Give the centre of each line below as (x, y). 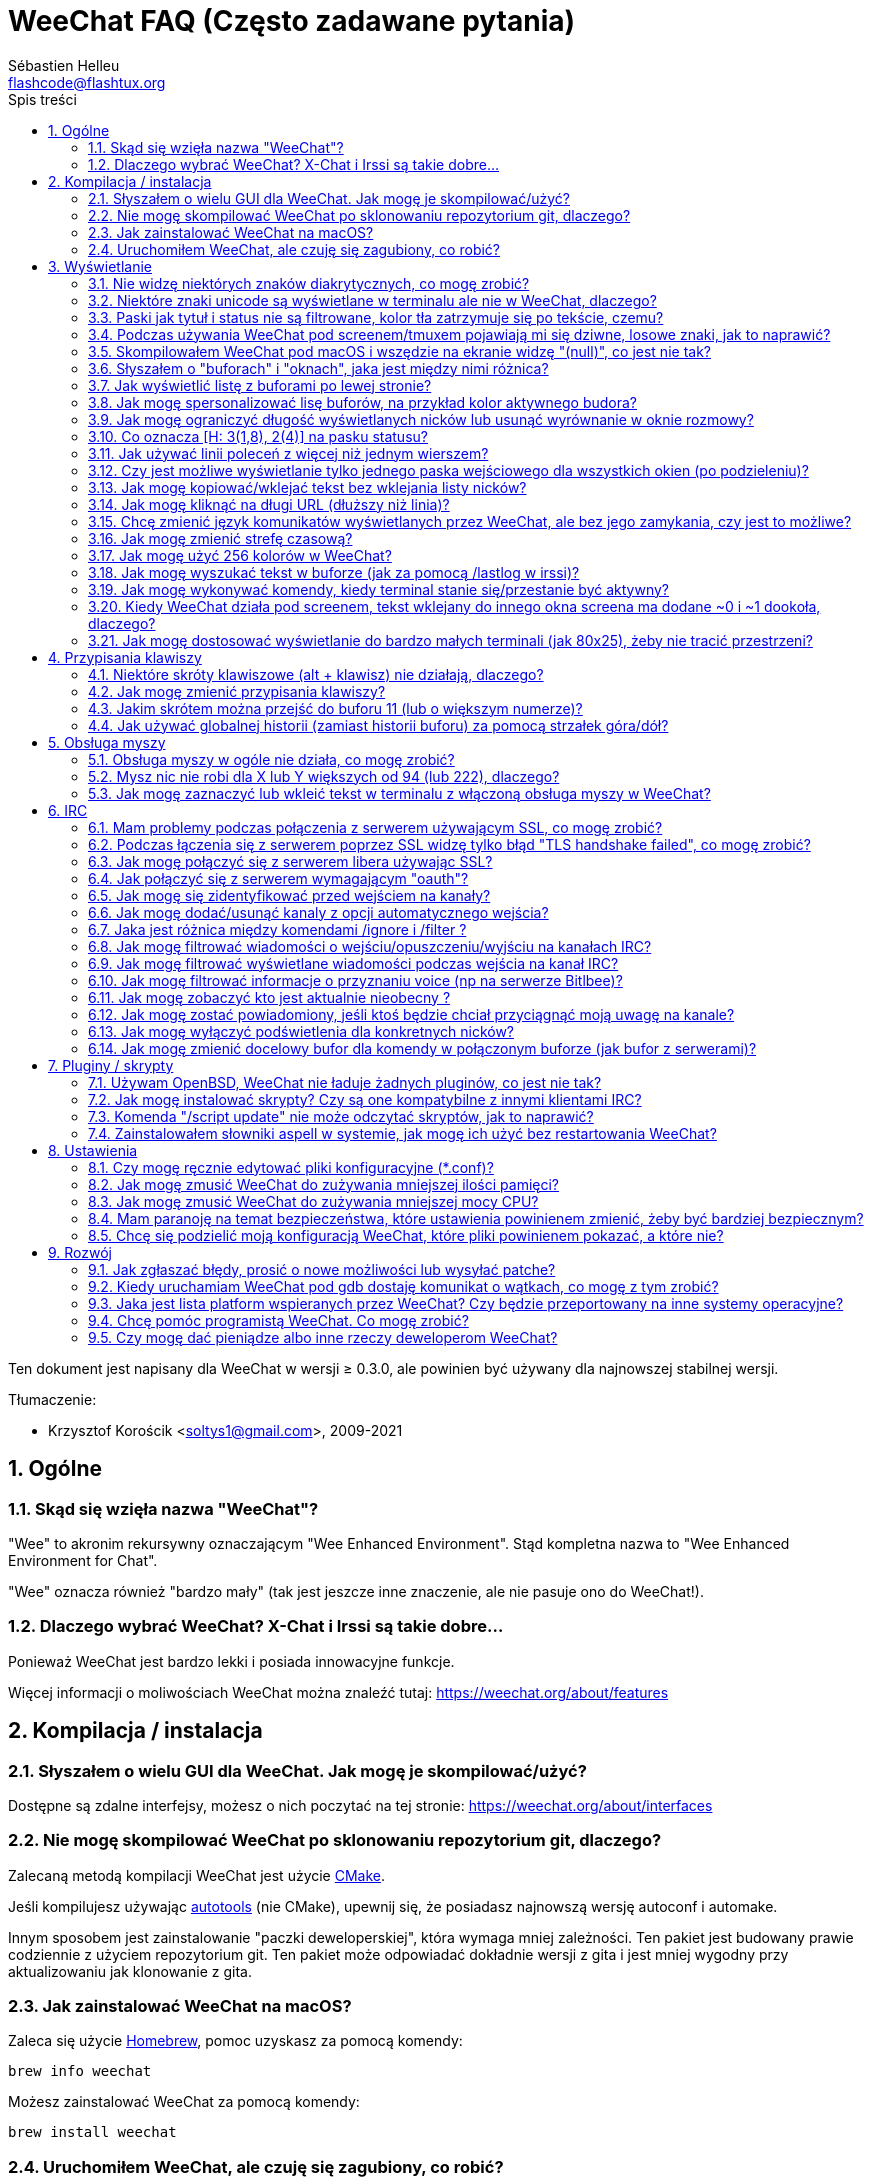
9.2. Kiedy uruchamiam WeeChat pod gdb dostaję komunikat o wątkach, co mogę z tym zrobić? (403, 1286)
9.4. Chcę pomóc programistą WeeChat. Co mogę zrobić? (278, 1320)
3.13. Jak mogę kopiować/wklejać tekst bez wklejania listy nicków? (307, 487)
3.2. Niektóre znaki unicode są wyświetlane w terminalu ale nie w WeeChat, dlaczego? (372, 300)
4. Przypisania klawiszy (125, 657)
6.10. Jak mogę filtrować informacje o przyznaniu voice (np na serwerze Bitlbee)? (355, 980)
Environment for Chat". (83, 1560)
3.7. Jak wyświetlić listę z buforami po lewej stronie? (260, 385)
